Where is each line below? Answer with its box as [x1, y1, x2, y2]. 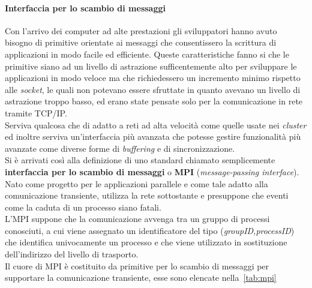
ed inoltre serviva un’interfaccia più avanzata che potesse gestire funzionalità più [5, 130, 301, 143]
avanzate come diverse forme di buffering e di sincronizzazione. [5, 142, 235, 154]
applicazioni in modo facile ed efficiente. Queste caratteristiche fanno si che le [5, 47, 289, 60]
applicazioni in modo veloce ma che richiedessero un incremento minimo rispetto [5, 71, 301, 84]
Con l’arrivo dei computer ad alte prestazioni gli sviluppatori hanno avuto [5, 24, 277, 37]
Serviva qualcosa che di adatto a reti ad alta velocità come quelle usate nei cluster [5, 118, 307, 131]
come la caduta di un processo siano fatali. [5, 200, 161, 213]
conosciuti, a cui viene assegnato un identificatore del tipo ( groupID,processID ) [5, 224, 295, 236]
